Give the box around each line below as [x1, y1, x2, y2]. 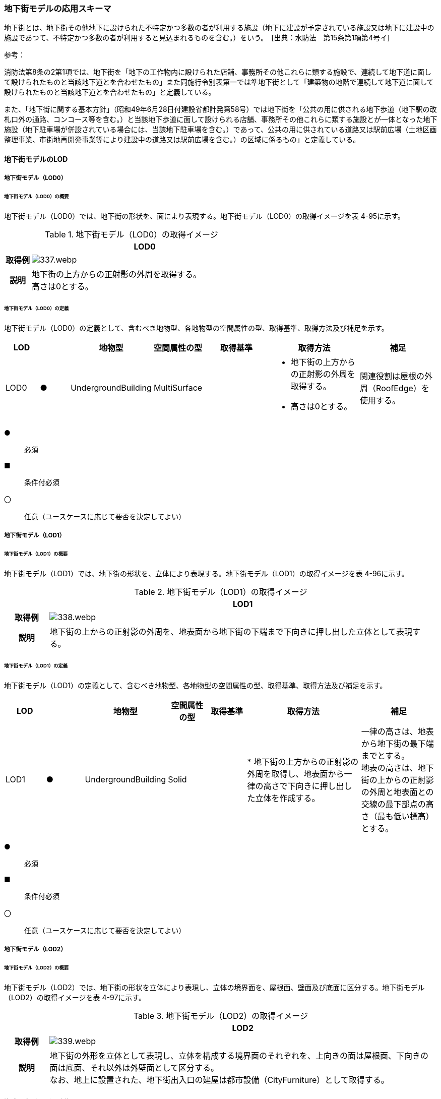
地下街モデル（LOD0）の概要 [4, 194, 69, 200]
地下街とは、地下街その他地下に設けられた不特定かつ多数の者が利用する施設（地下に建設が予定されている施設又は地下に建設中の [4, 23, 434, 32]
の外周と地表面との [361, 786, 434, 797]
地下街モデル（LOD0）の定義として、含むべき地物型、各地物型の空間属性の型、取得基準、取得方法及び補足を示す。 [4, 323, 389, 332]
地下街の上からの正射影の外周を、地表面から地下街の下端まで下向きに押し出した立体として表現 [49, 626, 412, 637]
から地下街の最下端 [361, 738, 434, 749]
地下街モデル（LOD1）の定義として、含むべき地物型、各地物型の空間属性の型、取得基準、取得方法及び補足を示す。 [4, 681, 387, 690]
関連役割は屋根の [360, 371, 425, 381]
